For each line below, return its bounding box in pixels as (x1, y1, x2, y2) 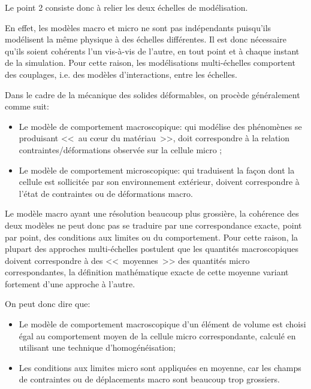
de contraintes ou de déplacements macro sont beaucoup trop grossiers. (19, 373, 280, 385)
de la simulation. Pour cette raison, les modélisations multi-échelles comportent (5, 56, 295, 69)
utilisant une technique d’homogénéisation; (19, 341, 176, 354)
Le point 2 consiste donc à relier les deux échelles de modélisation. (5, 1, 248, 13)
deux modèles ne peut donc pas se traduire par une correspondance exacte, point (5, 218, 302, 231)
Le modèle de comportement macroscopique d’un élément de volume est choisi (19, 318, 306, 330)
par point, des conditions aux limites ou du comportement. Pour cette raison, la (5, 230, 298, 243)
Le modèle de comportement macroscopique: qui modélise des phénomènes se (19, 120, 302, 132)
